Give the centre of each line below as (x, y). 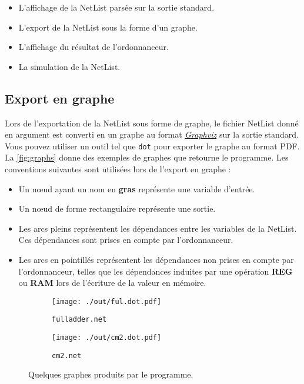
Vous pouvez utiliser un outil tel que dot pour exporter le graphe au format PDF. (152, 146)
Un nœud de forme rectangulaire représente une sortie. (117, 208)
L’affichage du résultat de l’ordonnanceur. (93, 47)
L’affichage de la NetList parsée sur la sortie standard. (116, 7)
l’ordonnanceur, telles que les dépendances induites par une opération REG (156, 271)
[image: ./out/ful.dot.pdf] (107, 301)
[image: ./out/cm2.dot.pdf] (107, 338)
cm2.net (67, 355)
